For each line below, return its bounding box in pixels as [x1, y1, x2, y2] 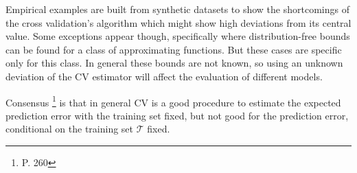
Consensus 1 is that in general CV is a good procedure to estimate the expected [5, 93, 341, 109]
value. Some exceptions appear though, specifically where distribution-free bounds [5, 29, 350, 43]
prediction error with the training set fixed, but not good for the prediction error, [5, 108, 349, 122]
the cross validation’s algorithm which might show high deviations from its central [5, 15, 352, 30]
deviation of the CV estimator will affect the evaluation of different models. [5, 69, 323, 83]
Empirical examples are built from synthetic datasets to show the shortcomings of [5, 2, 349, 16]
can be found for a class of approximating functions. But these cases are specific [5, 42, 342, 56]
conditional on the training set [5, 122, 134, 136]
